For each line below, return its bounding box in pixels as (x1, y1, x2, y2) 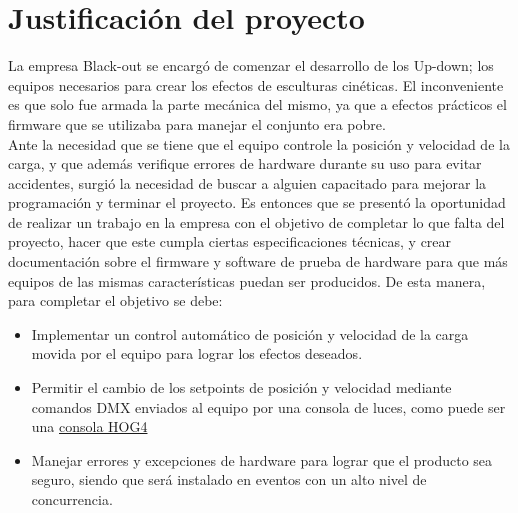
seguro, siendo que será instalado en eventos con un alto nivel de (31, 469, 427, 490)
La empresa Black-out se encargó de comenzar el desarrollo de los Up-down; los (8, 55, 494, 76)
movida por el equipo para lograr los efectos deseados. (31, 343, 363, 364)
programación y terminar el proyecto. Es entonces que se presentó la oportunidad (8, 192, 506, 213)
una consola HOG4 (31, 416, 148, 437)
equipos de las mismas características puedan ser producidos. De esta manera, (8, 270, 486, 291)
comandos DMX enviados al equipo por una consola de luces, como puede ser (31, 396, 506, 417)
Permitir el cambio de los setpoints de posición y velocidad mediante (31, 377, 452, 398)
